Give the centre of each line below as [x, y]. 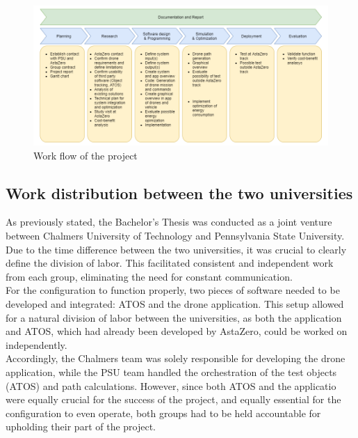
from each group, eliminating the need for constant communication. [149, 276]
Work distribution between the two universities [179, 193]
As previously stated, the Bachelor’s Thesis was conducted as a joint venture [169, 222]
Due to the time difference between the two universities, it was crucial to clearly [176, 249]
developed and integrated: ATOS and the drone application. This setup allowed [175, 304]
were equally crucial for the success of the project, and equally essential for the [173, 399]
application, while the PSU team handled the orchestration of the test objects [171, 372]
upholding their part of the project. [81, 427]
